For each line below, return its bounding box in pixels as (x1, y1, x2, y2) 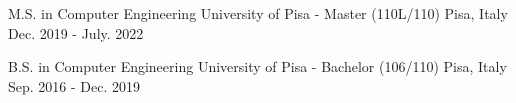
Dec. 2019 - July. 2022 (8, 22, 144, 43)
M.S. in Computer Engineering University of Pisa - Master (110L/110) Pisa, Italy (8, 3, 508, 23)
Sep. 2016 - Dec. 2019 (8, 75, 141, 96)
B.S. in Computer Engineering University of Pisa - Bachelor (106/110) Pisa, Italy (8, 56, 507, 77)
